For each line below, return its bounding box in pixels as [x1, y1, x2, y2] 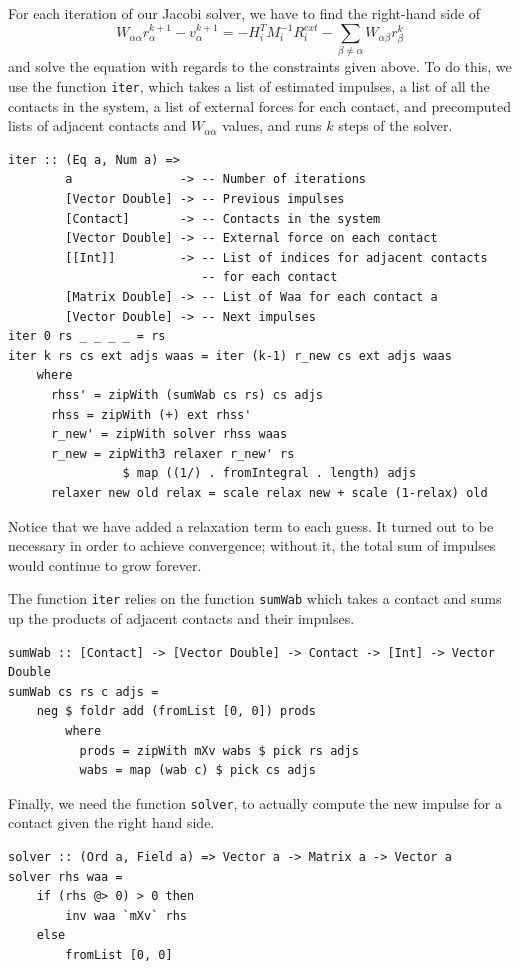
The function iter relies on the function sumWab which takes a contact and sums [8, 588, 502, 609]
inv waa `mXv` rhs [65, 908, 187, 923]
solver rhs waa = [8, 869, 123, 884]
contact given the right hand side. [8, 812, 215, 833]
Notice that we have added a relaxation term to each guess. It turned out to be [8, 515, 494, 536]
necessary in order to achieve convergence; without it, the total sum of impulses [8, 535, 496, 556]
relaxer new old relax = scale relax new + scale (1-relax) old [50, 485, 488, 500]
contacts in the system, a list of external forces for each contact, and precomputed [8, 95, 511, 116]
